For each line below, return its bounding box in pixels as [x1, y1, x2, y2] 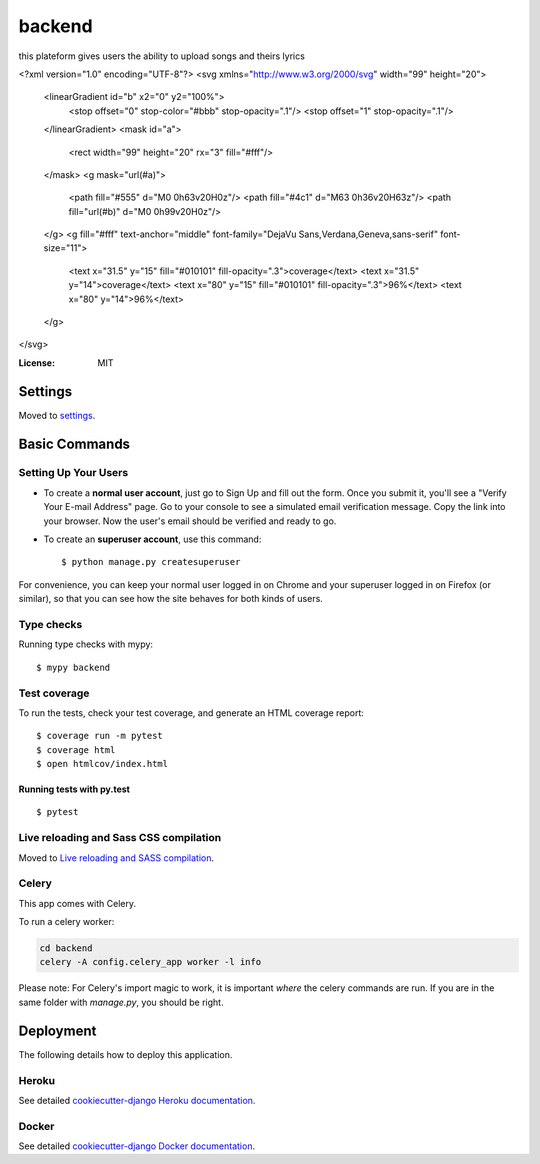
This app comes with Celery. [18, 897, 137, 909]
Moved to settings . [18, 409, 96, 421]
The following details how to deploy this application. [18, 1048, 233, 1060]
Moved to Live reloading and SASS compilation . [18, 851, 215, 864]
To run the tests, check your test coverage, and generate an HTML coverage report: [18, 706, 365, 719]
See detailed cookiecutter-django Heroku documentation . [18, 1094, 256, 1106]
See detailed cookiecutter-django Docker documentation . [18, 1140, 255, 1152]
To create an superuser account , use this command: [43, 533, 262, 545]
